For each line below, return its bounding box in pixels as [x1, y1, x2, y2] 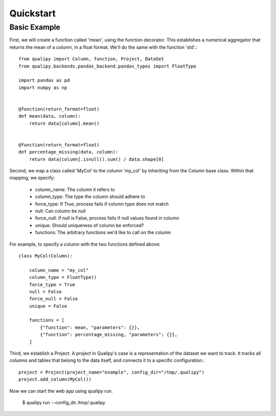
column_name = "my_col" [29, 267, 89, 273]
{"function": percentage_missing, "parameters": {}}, [40, 332, 178, 338]
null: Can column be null [35, 208, 86, 214]
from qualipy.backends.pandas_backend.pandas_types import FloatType [18, 63, 197, 69]
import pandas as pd [18, 77, 70, 83]
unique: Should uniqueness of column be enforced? [35, 222, 144, 228]
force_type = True [29, 281, 76, 288]
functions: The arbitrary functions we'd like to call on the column [35, 229, 171, 235]
